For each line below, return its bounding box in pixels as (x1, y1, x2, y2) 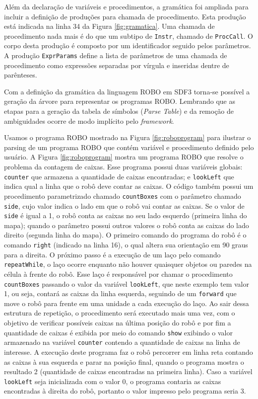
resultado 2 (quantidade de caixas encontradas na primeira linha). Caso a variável (4, 366, 253, 377)
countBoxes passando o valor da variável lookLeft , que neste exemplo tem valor (4, 278, 249, 289)
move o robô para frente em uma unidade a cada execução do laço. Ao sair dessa (4, 298, 249, 308)
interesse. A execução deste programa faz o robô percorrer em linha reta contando (4, 346, 253, 357)
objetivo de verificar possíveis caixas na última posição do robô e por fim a (4, 318, 231, 328)
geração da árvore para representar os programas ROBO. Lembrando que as (4, 96, 235, 106)
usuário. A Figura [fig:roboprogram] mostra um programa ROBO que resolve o (4, 152, 244, 162)
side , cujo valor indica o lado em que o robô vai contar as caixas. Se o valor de (4, 200, 245, 211)
